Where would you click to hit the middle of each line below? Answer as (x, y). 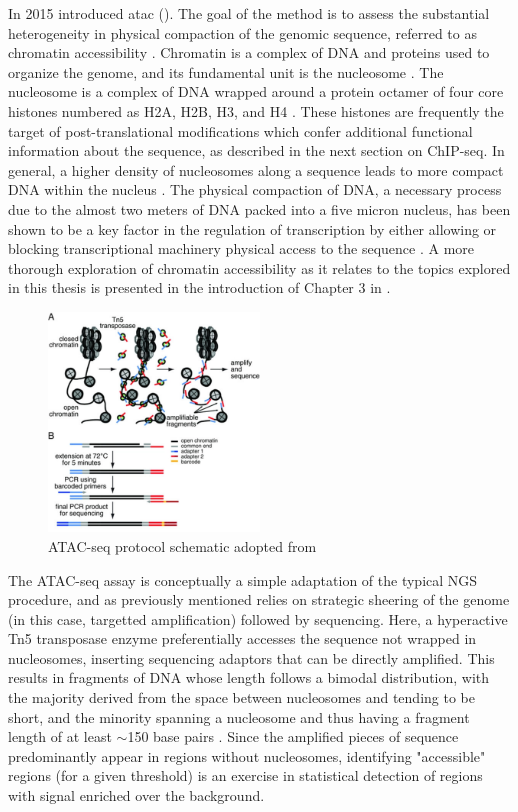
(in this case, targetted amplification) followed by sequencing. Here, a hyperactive (258, 618)
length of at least (60, 736)
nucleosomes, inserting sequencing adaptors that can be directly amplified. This (251, 657)
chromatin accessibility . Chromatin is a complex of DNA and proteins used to (249, 52)
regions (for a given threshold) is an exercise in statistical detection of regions (245, 775)
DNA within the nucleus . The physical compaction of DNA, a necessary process (255, 189)
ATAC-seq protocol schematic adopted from (182, 545)
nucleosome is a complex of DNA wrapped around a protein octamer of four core (256, 91)
